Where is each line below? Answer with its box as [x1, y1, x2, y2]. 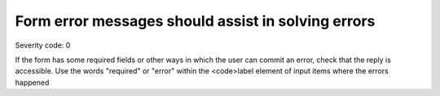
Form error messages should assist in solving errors [15, 12, 376, 30]
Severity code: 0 [15, 40, 71, 50]
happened [15, 77, 50, 87]
